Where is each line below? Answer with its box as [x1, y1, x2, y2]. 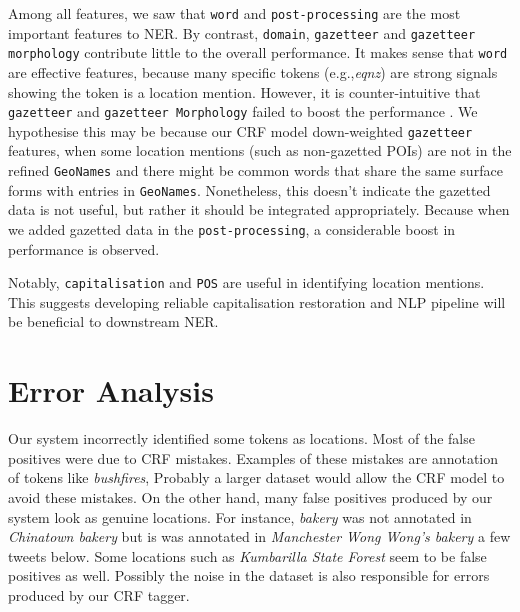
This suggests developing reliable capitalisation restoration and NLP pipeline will [8, 291, 506, 312]
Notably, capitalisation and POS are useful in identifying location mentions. [8, 272, 485, 293]
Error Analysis [8, 370, 214, 411]
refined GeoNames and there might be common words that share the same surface [8, 160, 503, 181]
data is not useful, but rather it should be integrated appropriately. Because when [8, 199, 510, 220]
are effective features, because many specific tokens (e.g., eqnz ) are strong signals [8, 61, 498, 82]
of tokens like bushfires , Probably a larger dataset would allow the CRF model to [8, 467, 505, 488]
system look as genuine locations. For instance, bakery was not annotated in [8, 506, 472, 527]
